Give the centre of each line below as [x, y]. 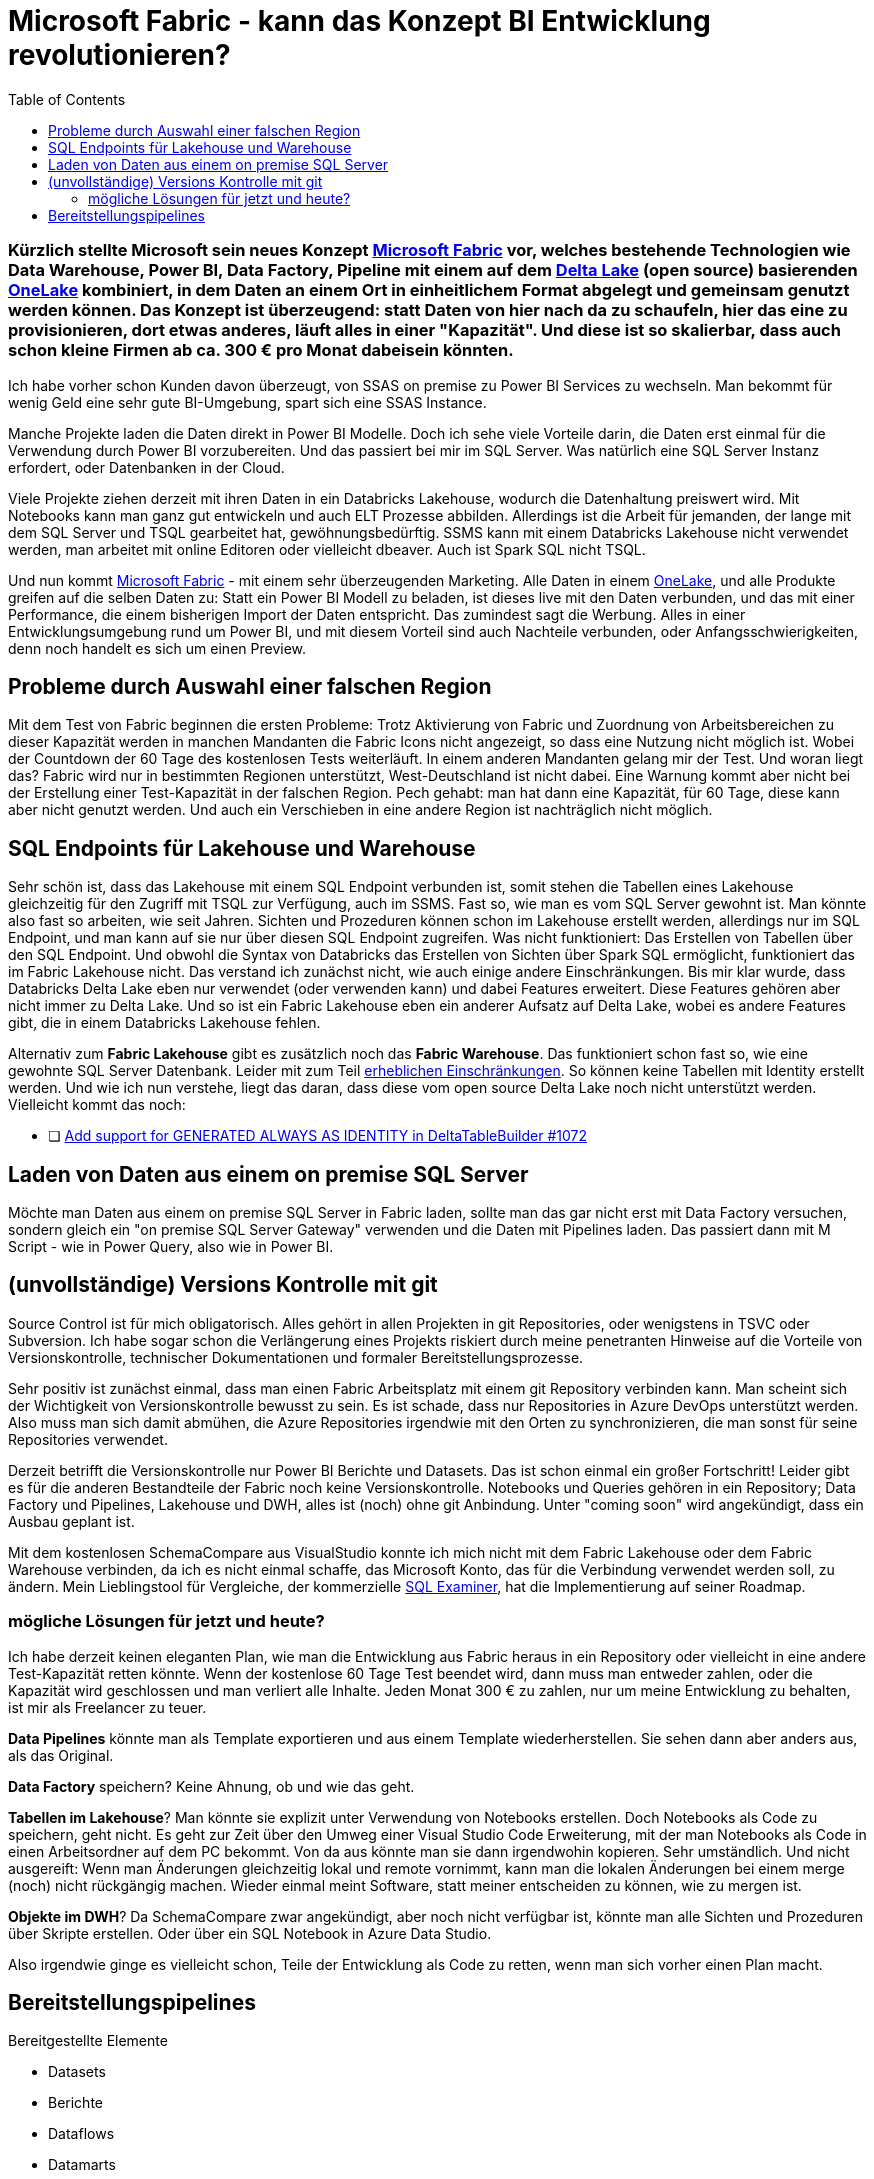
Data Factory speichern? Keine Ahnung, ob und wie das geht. [211, 1786]
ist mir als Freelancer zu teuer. [107, 1707]
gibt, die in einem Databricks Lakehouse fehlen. [164, 1023]
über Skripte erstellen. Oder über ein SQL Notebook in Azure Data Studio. [250, 1933]
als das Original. [61, 1755]
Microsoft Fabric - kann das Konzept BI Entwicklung [359, 21]
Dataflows [81, 2134]
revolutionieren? [119, 55]
